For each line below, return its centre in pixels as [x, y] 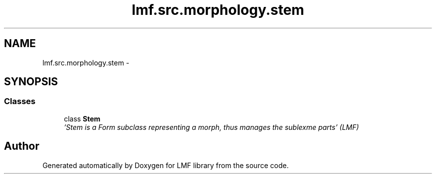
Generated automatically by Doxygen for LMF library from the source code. [165, 165]
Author [22, 146]
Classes [20, 101]
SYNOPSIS [31, 82]
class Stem [82, 119]
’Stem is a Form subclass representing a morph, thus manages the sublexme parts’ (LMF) [212, 127]
